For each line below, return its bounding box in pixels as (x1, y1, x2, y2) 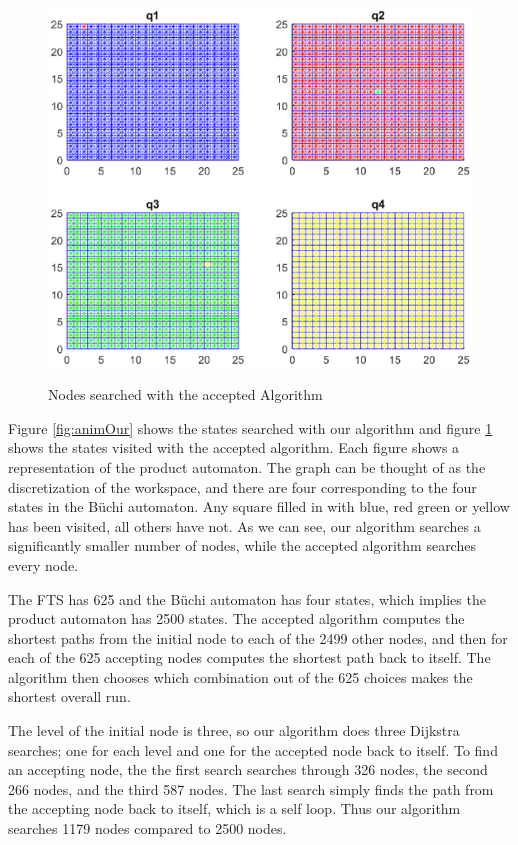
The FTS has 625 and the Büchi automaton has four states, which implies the (8, 588, 486, 609)
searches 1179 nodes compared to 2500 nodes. (8, 818, 287, 839)
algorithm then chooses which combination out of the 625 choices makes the (8, 666, 473, 687)
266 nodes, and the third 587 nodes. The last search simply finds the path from (8, 778, 494, 799)
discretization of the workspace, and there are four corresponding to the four (8, 476, 477, 497)
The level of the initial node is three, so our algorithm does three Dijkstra (8, 720, 460, 741)
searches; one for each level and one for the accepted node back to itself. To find (8, 739, 498, 760)
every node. (8, 554, 79, 575)
